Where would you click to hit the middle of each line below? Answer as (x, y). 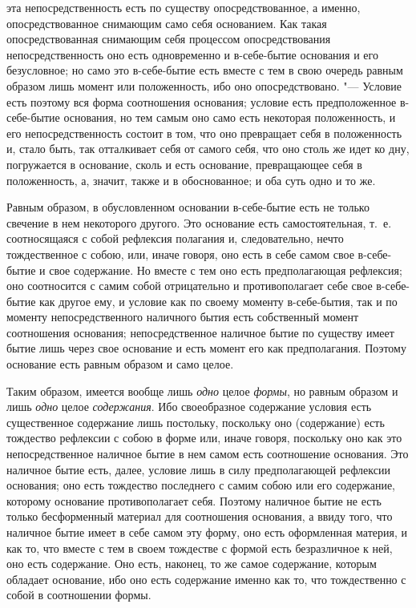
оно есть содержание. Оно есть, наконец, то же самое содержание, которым (192, 564)
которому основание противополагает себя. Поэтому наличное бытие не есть (194, 500)
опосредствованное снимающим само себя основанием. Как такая (167, 23)
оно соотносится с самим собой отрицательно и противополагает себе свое (190, 286)
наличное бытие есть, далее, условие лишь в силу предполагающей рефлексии (198, 469)
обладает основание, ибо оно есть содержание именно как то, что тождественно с (206, 579)
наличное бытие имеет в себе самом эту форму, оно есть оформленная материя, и (207, 532)
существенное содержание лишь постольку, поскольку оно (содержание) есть (196, 422)
